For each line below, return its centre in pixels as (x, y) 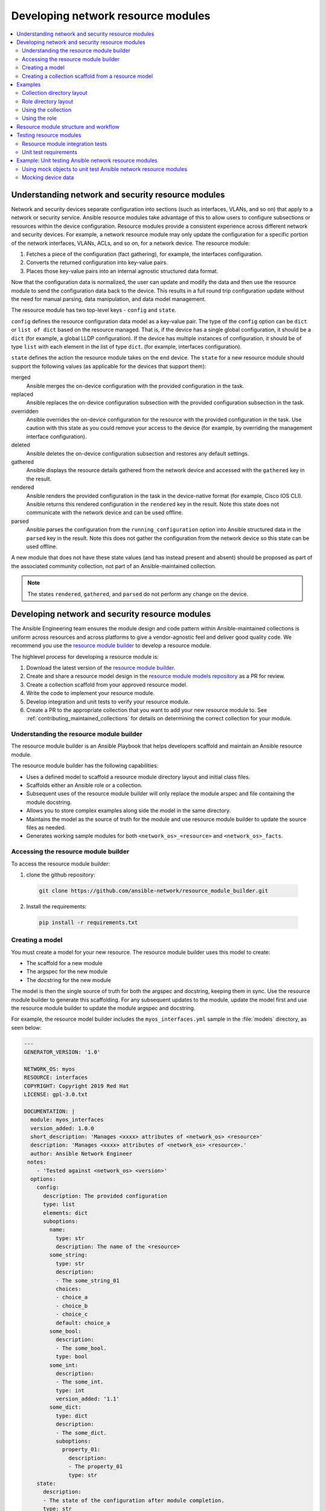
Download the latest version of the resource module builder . (101, 667)
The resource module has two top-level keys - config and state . (94, 310)
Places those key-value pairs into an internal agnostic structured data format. (122, 271)
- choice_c (72, 1314)
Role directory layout (48, 101)
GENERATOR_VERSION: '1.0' (62, 1052)
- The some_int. (79, 1382)
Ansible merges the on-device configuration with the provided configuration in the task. (135, 386)
